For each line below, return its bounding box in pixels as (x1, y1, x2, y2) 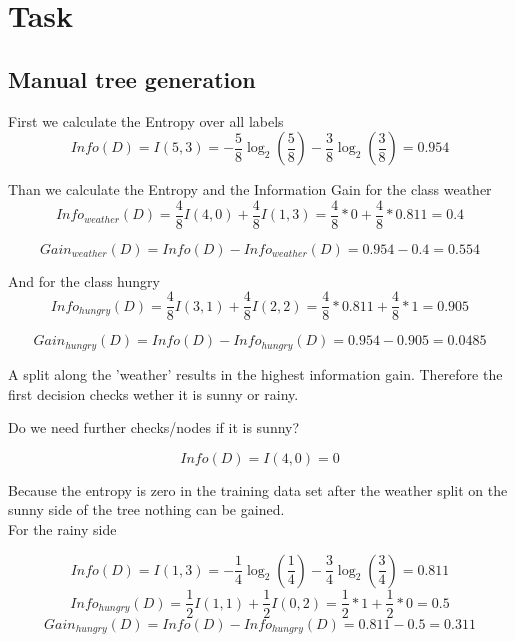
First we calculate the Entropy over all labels (8, 110, 284, 131)
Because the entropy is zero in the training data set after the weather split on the (8, 479, 508, 500)
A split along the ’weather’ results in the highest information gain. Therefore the (8, 363, 503, 384)
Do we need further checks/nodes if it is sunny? (8, 417, 300, 438)
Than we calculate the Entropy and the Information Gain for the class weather (8, 179, 492, 200)
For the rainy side (8, 518, 117, 539)
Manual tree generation (8, 63, 256, 94)
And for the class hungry (8, 270, 160, 291)
